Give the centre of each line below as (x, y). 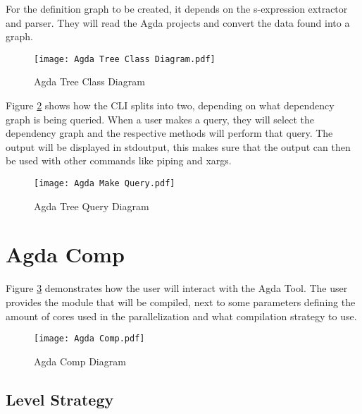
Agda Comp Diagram (80, 361)
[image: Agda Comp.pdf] (89, 339)
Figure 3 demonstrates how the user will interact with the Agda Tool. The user (177, 288)
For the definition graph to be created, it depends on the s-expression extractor (177, 8)
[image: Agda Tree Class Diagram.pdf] (125, 59)
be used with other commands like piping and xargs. (119, 160)
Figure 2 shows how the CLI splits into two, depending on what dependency (170, 105)
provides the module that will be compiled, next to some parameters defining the (181, 302)
